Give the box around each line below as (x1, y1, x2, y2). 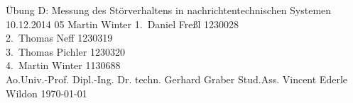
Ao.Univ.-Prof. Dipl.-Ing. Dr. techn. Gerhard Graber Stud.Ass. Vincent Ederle (6, 71, 347, 86)
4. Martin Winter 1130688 (6, 58, 121, 73)
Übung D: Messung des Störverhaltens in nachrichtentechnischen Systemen (6, 3, 332, 17)
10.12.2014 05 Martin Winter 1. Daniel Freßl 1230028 (6, 16, 239, 31)
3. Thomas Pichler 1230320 (6, 44, 125, 59)
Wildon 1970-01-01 (6, 85, 87, 100)
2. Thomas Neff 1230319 (6, 30, 113, 45)
